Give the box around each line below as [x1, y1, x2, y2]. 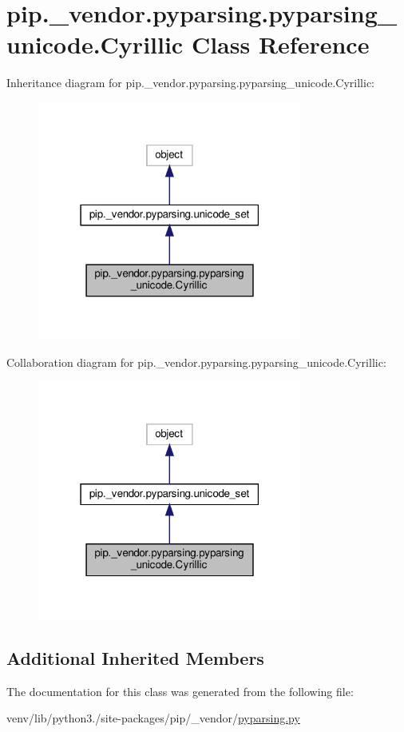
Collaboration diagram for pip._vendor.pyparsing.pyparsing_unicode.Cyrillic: [6, 353, 386, 370]
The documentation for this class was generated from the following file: [6, 682, 354, 699]
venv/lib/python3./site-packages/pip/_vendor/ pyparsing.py [6, 710, 300, 726]
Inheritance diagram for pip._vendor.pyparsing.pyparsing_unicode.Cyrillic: [6, 74, 374, 91]
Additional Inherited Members [6, 645, 264, 670]
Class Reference [191, 28, 370, 61]
